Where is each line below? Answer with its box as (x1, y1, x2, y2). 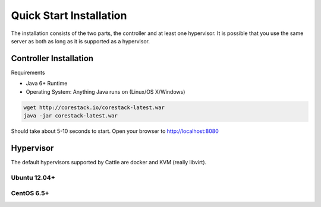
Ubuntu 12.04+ (11, 173, 56, 181)
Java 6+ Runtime (26, 80, 68, 87)
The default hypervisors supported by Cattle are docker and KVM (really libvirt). (11, 158, 207, 165)
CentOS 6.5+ (11, 189, 49, 198)
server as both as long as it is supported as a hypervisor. (11, 37, 150, 44)
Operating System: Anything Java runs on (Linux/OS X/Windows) (26, 88, 185, 95)
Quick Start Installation (11, 9, 127, 22)
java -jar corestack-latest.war (23, 113, 118, 119)
